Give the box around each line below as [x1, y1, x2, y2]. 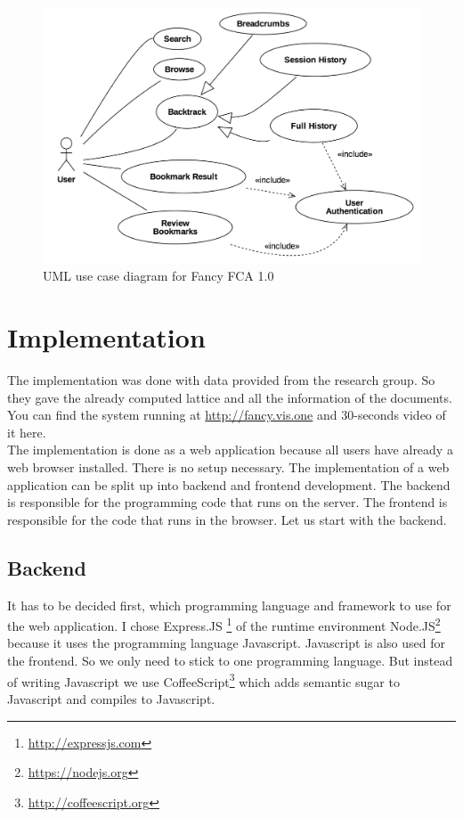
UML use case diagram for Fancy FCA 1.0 [43, 266, 274, 285]
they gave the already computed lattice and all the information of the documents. [7, 388, 452, 406]
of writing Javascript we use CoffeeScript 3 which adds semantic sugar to [7, 669, 400, 691]
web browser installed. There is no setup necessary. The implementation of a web [7, 458, 450, 477]
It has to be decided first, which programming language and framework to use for [7, 595, 451, 614]
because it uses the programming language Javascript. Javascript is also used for [7, 634, 445, 652]
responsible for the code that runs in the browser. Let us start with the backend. [7, 510, 447, 528]
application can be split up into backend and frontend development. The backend [7, 475, 451, 494]
